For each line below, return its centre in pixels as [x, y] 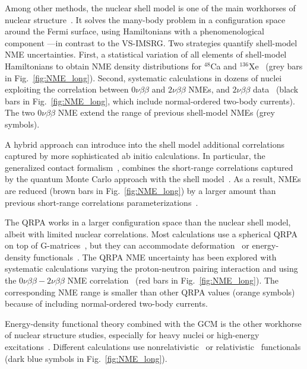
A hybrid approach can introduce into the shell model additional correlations [145, 144]
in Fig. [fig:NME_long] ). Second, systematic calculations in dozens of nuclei [143, 77]
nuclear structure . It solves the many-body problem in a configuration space [145, 19]
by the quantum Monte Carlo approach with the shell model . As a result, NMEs [153, 179]
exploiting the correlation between [67, 89]
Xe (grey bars [276, 66]
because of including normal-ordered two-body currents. [106, 303]
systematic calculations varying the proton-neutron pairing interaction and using [151, 268]
